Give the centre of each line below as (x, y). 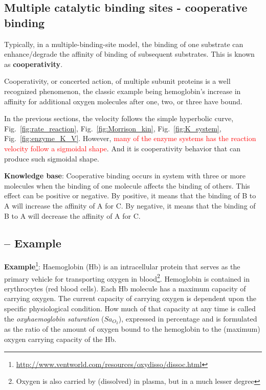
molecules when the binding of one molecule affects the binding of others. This (127, 185)
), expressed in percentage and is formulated (188, 318)
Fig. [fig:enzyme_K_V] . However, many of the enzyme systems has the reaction (130, 138)
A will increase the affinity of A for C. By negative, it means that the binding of (130, 205)
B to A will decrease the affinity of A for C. (72, 215)
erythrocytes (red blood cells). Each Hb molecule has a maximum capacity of (125, 288)
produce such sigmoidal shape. (52, 158)
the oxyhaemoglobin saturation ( (54, 318)
